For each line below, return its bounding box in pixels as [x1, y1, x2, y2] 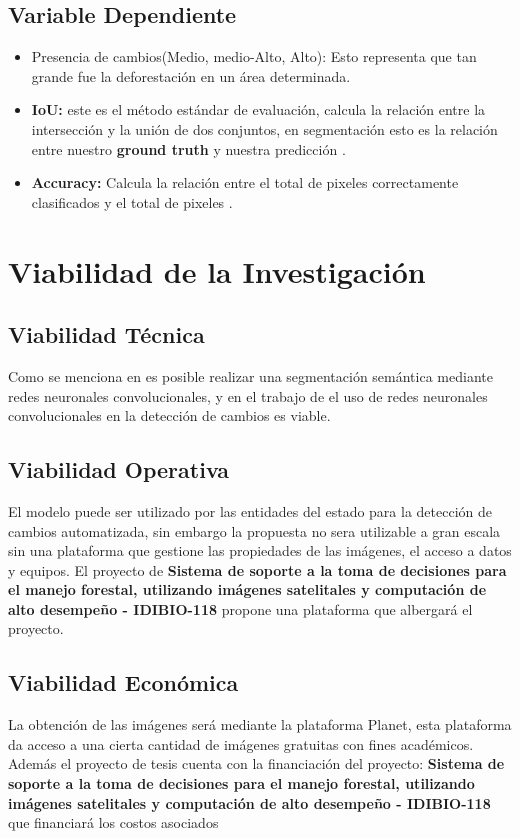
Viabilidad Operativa [8, 454, 230, 485]
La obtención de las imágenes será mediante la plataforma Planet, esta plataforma [8, 714, 512, 735]
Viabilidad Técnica [8, 319, 205, 350]
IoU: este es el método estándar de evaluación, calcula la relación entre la [31, 99, 486, 120]
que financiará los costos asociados [8, 812, 219, 833]
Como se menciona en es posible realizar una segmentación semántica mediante [8, 365, 493, 386]
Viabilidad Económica [8, 667, 239, 698]
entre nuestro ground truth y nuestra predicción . [31, 138, 346, 159]
